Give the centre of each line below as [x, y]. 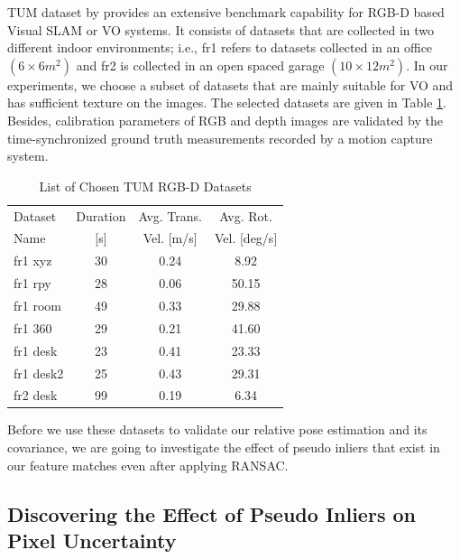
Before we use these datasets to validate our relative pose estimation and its [217, 429]
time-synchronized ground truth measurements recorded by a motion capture [220, 138]
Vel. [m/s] [170, 238]
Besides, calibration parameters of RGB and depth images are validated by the [225, 120]
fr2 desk [36, 395]
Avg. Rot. [246, 215]
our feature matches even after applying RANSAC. [148, 465]
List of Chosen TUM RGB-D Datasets [145, 186]
